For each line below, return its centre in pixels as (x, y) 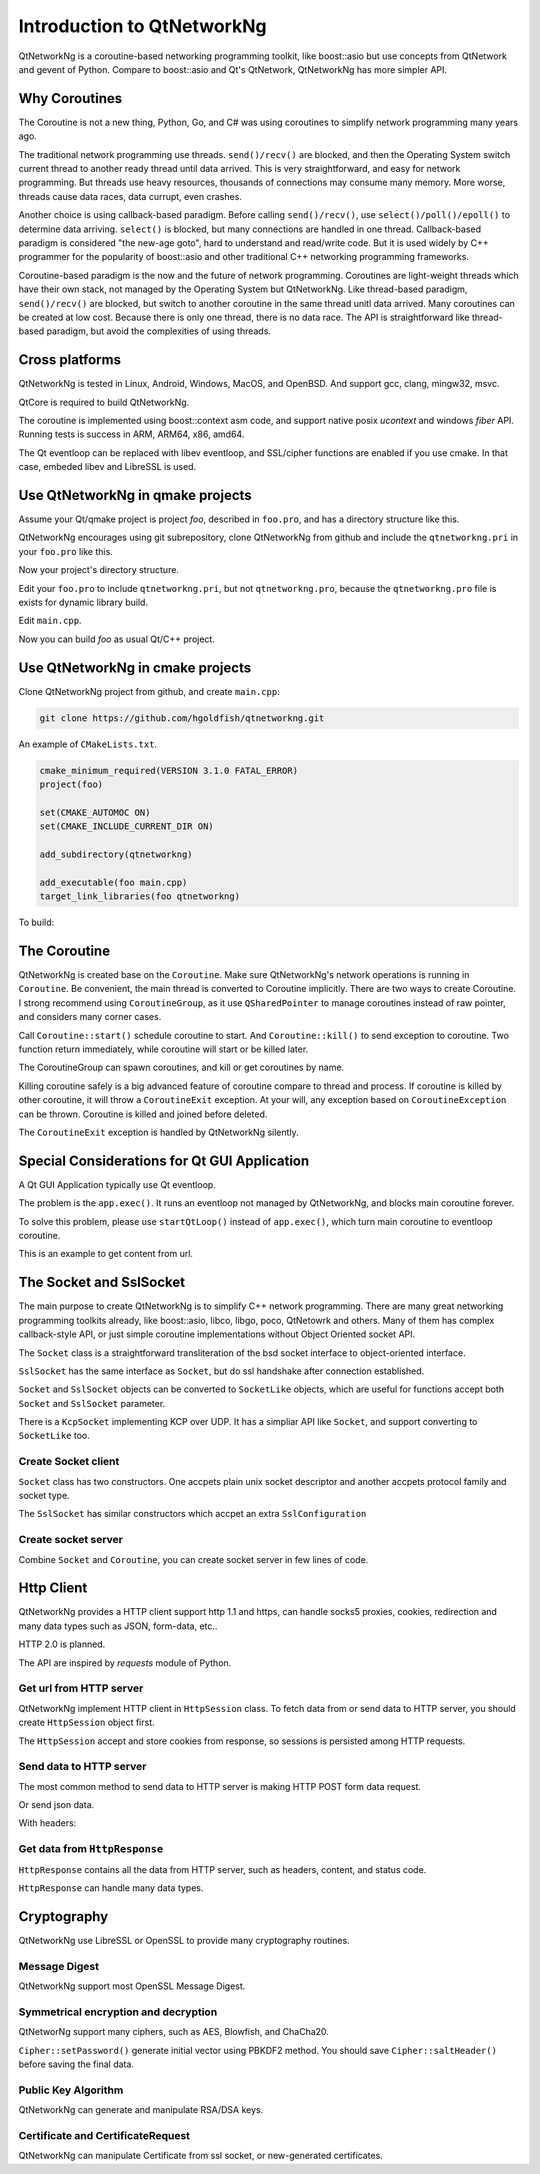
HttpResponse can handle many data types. (111, 1888)
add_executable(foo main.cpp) (113, 882)
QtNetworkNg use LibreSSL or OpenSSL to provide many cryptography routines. (184, 1940)
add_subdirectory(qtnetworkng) (116, 854)
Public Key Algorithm (71, 2090)
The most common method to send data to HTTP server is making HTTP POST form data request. (220, 1786)
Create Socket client (69, 1462)
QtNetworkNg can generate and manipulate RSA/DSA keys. (141, 2110)
